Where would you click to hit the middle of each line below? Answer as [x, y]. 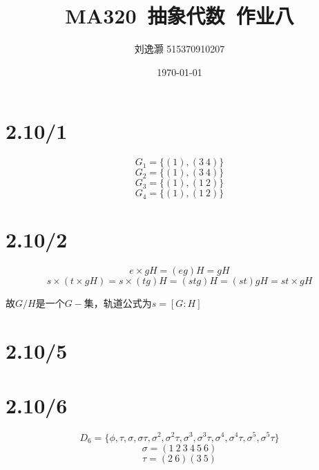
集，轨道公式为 [118, 303]
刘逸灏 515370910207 [180, 49]
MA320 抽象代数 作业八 [180, 16]
